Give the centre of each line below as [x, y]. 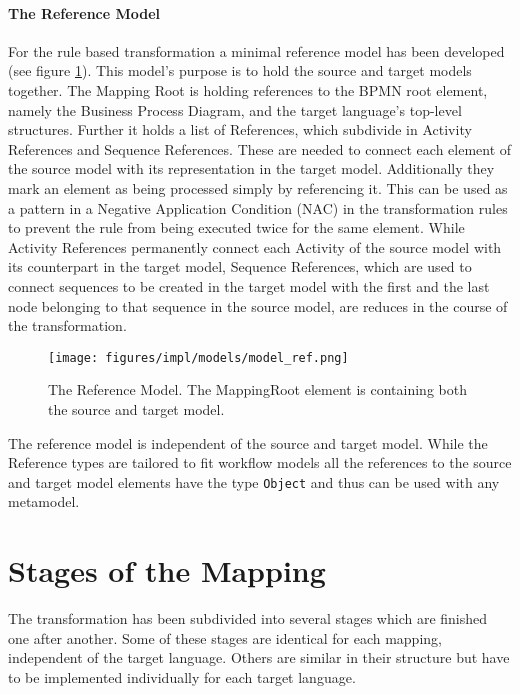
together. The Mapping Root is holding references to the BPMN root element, [248, 89]
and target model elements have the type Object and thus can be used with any [254, 481]
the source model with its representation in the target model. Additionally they [251, 168]
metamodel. [44, 501]
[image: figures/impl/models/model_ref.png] [198, 357]
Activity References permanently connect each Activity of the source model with [255, 246]
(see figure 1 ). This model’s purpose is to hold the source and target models [240, 70]
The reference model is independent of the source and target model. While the [248, 442]
